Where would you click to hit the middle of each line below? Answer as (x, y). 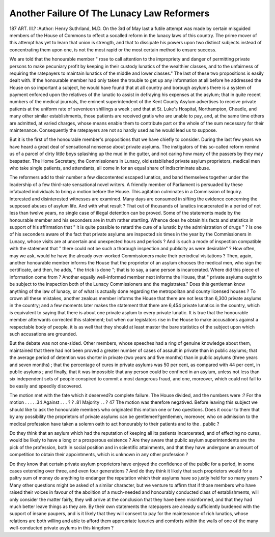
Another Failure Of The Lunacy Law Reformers (109, 13)
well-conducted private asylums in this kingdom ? (62, 528)
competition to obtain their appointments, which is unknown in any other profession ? (99, 455)
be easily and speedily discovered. (46, 386)
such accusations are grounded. (43, 334)
